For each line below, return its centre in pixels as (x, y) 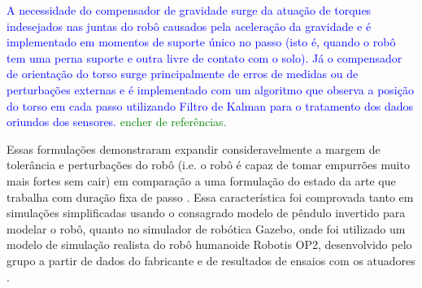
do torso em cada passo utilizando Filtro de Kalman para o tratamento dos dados (210, 105)
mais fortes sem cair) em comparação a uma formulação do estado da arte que (201, 180)
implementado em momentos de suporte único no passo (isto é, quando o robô (201, 42)
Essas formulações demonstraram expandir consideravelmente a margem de (194, 148)
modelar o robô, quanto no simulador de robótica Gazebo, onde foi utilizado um (206, 228)
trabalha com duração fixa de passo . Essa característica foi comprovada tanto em (210, 196)
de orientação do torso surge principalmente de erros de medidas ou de (183, 74)
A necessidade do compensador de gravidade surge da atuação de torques (189, 10)
